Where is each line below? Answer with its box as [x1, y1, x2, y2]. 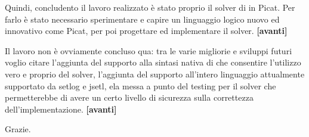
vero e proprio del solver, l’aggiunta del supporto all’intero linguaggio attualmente [5, 67, 305, 80]
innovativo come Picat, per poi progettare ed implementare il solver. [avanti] [5, 24, 288, 37]
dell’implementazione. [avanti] [5, 102, 117, 115]
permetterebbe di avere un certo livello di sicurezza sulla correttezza [5, 91, 254, 104]
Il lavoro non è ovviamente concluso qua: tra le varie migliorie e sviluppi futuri [5, 44, 292, 57]
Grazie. [5, 123, 31, 135]
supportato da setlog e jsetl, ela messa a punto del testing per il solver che [5, 79, 276, 92]
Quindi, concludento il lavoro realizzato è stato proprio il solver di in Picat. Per [5, 1, 295, 13]
